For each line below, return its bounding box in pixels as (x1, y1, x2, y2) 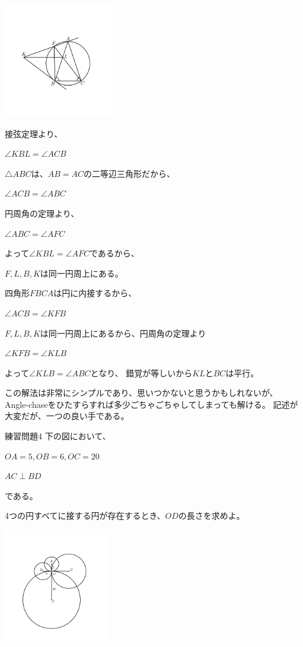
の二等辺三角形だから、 (84, 167, 176, 179)
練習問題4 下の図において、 (5, 430, 111, 442)
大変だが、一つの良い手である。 (5, 410, 129, 422)
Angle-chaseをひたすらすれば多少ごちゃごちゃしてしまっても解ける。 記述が (5, 398, 298, 410)
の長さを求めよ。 (178, 509, 245, 522)
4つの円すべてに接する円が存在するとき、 (5, 509, 165, 522)
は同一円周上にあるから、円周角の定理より (40, 326, 206, 339)
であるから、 (89, 247, 139, 259)
